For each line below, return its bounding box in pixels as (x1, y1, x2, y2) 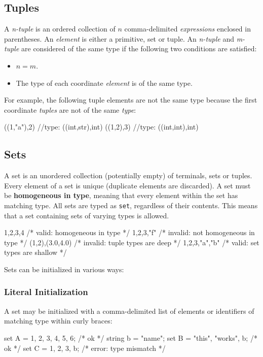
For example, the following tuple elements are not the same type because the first (4, 94, 257, 105)
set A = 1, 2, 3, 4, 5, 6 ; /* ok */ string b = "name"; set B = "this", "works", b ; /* (4, 332, 257, 343)
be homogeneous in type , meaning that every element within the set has (4, 190, 238, 201)
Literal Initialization (4, 285, 88, 298)
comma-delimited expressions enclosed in (124, 23, 251, 34)
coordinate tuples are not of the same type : (4, 104, 136, 115)
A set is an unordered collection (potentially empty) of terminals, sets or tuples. (4, 170, 252, 181)
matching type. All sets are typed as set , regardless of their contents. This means (4, 200, 258, 210)
